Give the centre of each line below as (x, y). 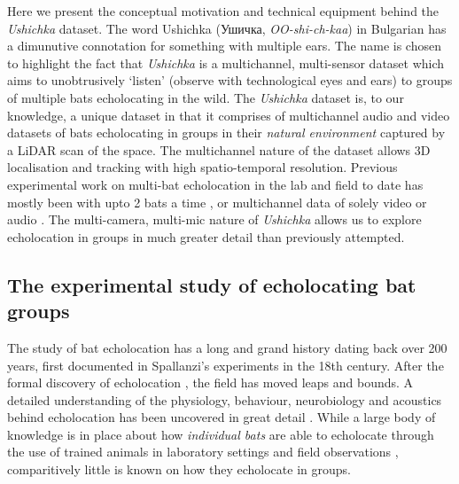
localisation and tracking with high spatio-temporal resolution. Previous (202, 167)
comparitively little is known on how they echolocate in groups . (179, 469)
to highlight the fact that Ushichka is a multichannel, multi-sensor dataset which (226, 62)
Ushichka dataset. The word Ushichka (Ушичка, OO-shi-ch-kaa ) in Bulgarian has (227, 28)
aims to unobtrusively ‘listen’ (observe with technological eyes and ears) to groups (230, 80)
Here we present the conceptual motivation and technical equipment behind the (223, 11)
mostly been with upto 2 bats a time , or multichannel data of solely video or (217, 202)
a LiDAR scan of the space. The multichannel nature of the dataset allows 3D (219, 149)
